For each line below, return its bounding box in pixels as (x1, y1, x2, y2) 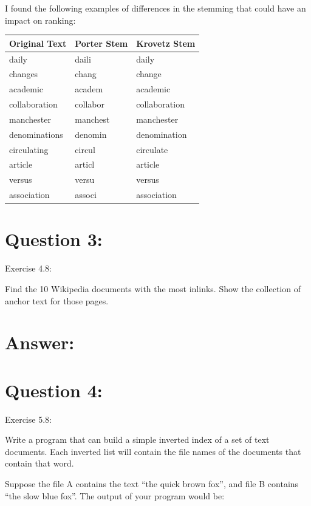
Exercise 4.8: (5, 262, 52, 275)
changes (9, 67, 38, 80)
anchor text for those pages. (5, 294, 109, 307)
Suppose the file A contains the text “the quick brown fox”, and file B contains (5, 477, 299, 490)
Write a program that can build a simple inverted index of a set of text (5, 433, 270, 446)
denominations (9, 128, 63, 140)
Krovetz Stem (136, 36, 196, 49)
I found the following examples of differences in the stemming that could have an (5, 2, 306, 14)
